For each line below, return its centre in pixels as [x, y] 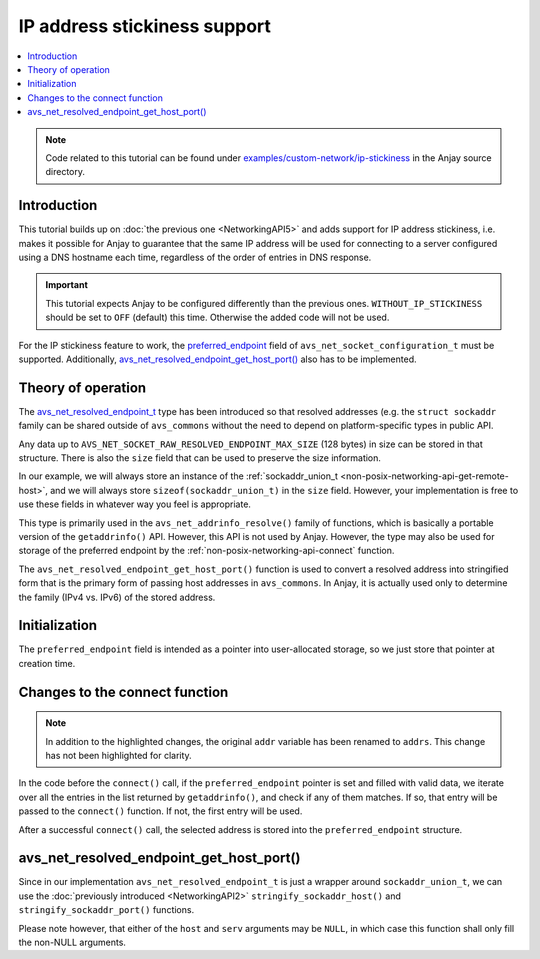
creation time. [47, 663]
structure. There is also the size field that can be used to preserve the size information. [200, 458]
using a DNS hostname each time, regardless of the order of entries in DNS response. [195, 257]
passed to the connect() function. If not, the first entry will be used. [160, 811]
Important [67, 285]
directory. [65, 172]
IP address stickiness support [145, 26]
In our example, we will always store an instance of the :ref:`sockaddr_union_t [178, 476]
